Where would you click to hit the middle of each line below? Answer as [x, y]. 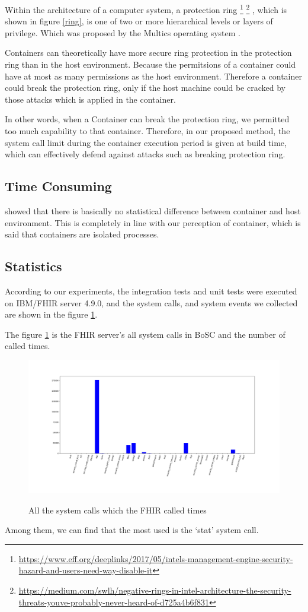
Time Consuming [58, 186]
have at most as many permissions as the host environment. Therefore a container [153, 76]
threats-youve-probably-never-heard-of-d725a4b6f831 [114, 602]
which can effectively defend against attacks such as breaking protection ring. [145, 154]
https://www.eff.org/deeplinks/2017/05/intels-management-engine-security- [156, 558]
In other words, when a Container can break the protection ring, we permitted [147, 119]
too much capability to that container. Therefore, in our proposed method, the [147, 131]
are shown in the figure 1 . [51, 314]
